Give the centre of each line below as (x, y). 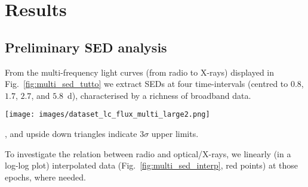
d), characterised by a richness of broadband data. (159, 95)
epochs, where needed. (45, 177)
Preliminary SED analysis (86, 47)
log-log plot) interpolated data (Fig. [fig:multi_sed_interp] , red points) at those (152, 165)
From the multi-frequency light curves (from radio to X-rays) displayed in (140, 72)
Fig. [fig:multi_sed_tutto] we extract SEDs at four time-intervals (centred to (147, 84)
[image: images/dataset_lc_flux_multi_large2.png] (107, 115)
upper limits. (175, 134)
